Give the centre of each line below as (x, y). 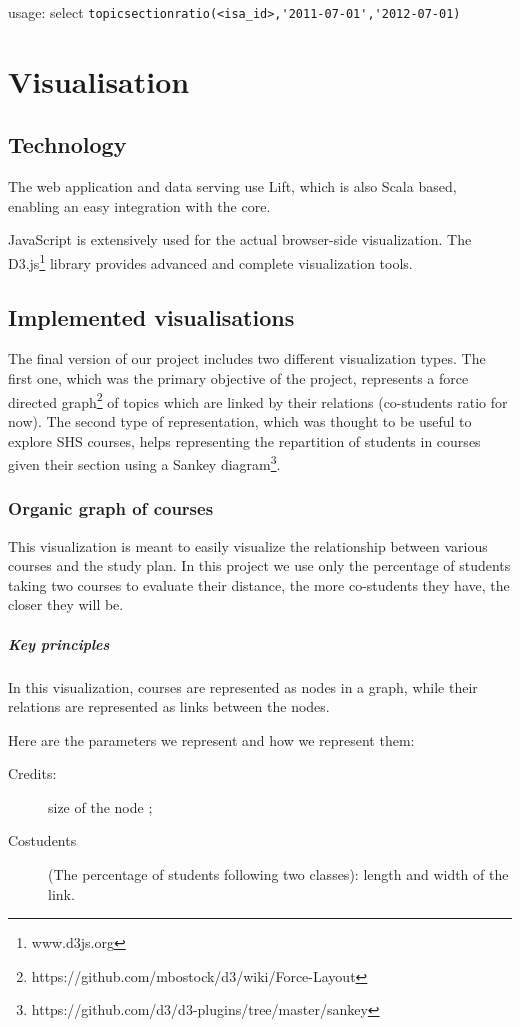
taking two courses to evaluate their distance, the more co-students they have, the (259, 584)
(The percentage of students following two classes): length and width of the (278, 874)
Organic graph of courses (111, 508)
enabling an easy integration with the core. (139, 205)
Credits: (32, 773)
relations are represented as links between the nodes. (169, 706)
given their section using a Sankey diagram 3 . (144, 462)
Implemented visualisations (151, 316)
